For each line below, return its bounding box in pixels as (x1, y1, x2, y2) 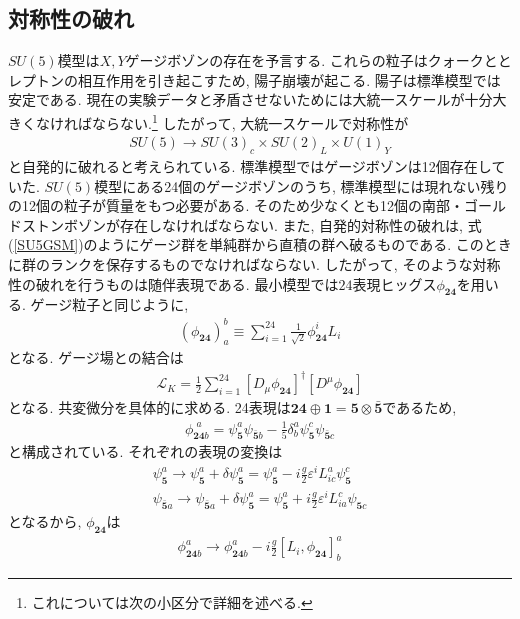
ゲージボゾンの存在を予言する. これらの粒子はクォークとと (125, 50, 512, 71)
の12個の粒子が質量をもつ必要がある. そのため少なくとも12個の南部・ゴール (8, 195, 506, 216)
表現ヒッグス (352, 273, 437, 294)
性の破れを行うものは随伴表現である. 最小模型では (8, 273, 339, 294)
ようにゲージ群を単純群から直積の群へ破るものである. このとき (97, 234, 512, 255)
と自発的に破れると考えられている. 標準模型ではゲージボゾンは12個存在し (8, 156, 492, 177)
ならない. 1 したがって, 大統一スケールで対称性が (91, 109, 409, 133)
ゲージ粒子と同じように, (30, 294, 189, 315)
